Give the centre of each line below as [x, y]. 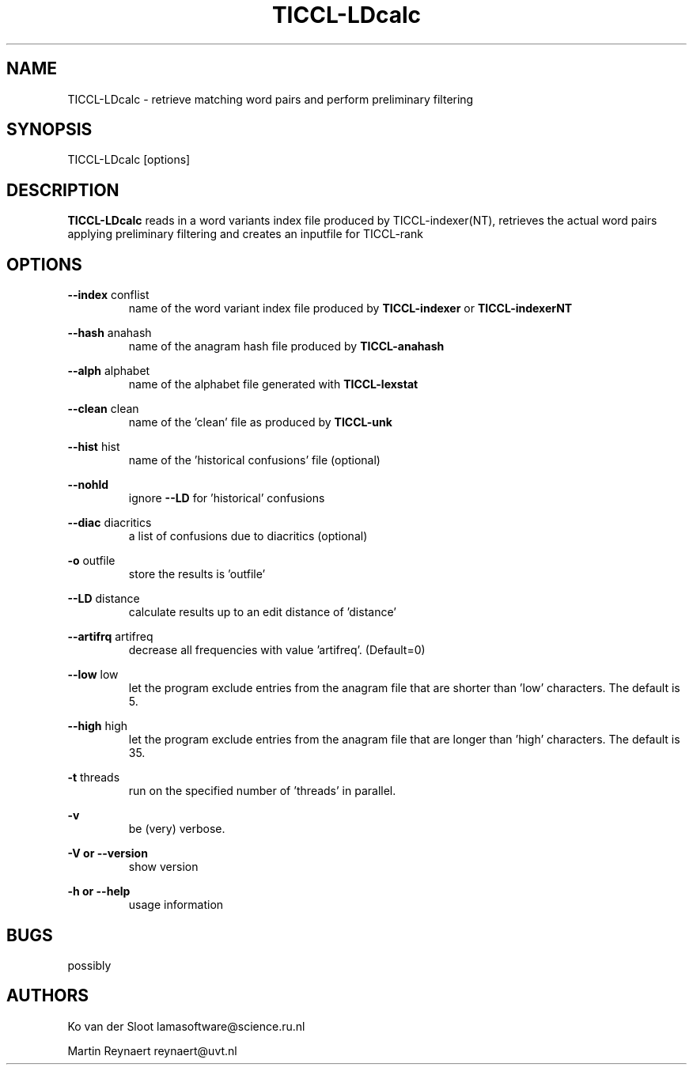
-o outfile [91, 561]
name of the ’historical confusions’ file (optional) [254, 460]
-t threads [94, 778]
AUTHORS [48, 996]
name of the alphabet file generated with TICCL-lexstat [273, 384]
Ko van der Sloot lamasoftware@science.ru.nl [186, 1026]
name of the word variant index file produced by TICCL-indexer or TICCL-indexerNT [350, 308]
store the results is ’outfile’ [197, 574]
